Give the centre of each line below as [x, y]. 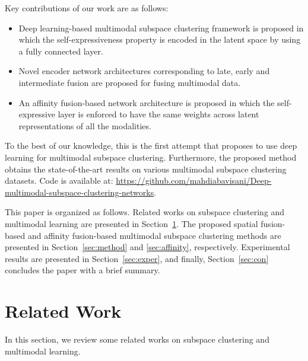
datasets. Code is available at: [59, 181]
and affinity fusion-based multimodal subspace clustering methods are [154, 235]
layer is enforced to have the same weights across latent [158, 114]
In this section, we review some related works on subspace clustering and [137, 339]
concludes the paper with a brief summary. [82, 270]
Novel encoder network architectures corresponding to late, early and [144, 71]
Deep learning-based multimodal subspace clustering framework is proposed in [161, 28]
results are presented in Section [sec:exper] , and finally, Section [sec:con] [137, 258]
